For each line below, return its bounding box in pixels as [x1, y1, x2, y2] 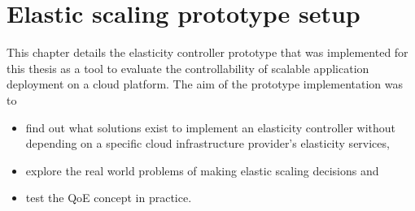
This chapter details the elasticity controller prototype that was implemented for [7, 44, 408, 61]
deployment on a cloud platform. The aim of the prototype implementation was [7, 75, 404, 93]
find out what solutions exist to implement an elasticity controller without [25, 118, 396, 136]
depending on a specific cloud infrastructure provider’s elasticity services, [25, 135, 390, 152]
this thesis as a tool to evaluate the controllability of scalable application [7, 59, 369, 76]
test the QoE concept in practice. [25, 189, 192, 206]
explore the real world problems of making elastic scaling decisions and [25, 161, 379, 179]
